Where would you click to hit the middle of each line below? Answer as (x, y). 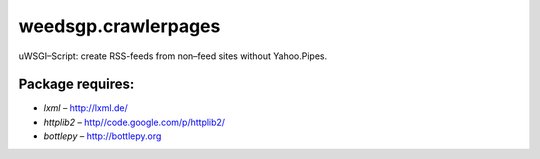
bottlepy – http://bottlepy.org (102, 136)
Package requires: (76, 84)
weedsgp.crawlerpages (119, 26)
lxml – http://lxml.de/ (86, 108)
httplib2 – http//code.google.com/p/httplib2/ (134, 122)
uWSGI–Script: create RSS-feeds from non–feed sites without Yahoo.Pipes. (173, 56)
